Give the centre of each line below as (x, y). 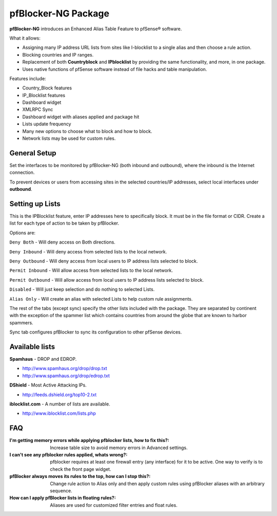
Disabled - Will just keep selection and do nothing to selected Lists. (82, 289)
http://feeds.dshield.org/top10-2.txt (60, 394)
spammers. (21, 322)
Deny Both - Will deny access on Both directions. (62, 242)
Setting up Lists (35, 204)
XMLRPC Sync (38, 109)
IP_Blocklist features (44, 95)
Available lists (32, 347)
